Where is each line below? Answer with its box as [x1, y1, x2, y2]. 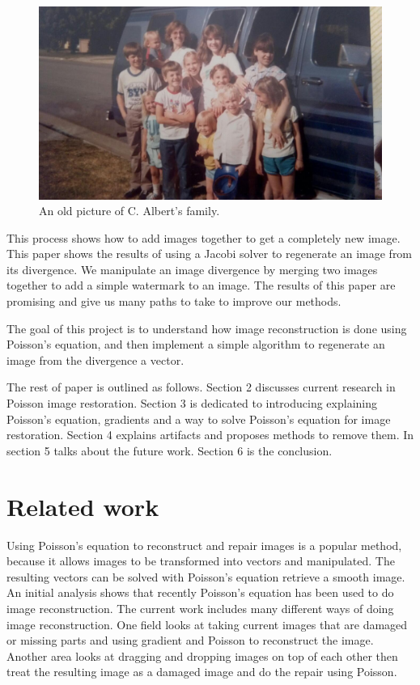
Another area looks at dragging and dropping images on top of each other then [6, 647, 398, 664]
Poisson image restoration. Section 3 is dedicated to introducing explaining [6, 395, 377, 412]
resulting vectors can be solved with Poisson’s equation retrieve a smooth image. [6, 568, 405, 585]
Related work [6, 489, 159, 522]
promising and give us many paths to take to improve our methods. [6, 293, 342, 310]
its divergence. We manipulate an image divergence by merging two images [6, 260, 378, 277]
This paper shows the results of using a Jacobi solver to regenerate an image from [6, 245, 413, 262]
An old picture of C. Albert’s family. [39, 202, 220, 219]
